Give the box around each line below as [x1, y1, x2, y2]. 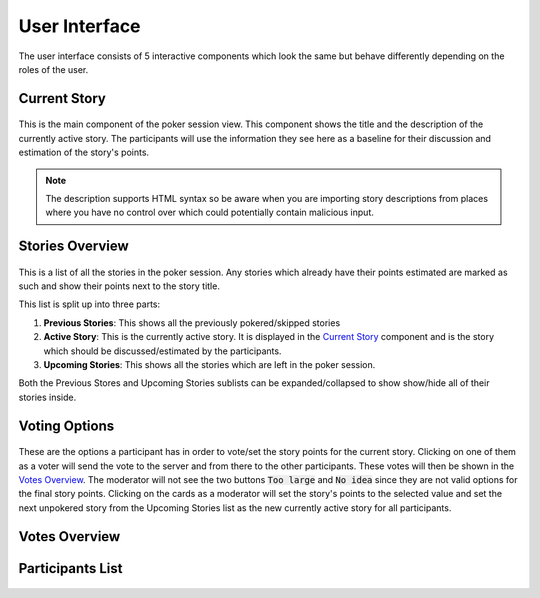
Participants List [18, 560, 123, 577]
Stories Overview [18, 238, 129, 255]
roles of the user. [18, 63, 89, 75]
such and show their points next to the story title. [18, 280, 220, 292]
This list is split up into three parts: [18, 298, 161, 310]
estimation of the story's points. [18, 146, 150, 159]
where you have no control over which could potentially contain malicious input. [45, 206, 374, 219]
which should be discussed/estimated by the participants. [43, 345, 282, 357]
